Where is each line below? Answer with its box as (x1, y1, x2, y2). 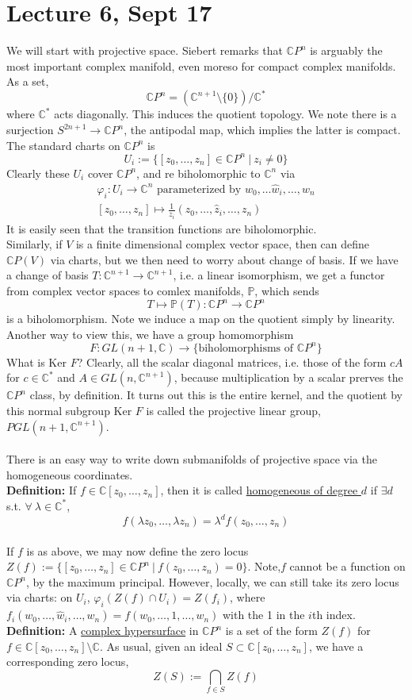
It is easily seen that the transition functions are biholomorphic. (6, 220, 317, 237)
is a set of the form (225, 622, 318, 639)
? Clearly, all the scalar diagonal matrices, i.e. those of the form (77, 353, 387, 370)
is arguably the (310, 42, 383, 59)
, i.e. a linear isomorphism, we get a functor (173, 267, 385, 283)
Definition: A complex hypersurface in (6, 622, 199, 639)
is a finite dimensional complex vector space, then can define (75, 236, 370, 252)
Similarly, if (6, 236, 63, 252)
